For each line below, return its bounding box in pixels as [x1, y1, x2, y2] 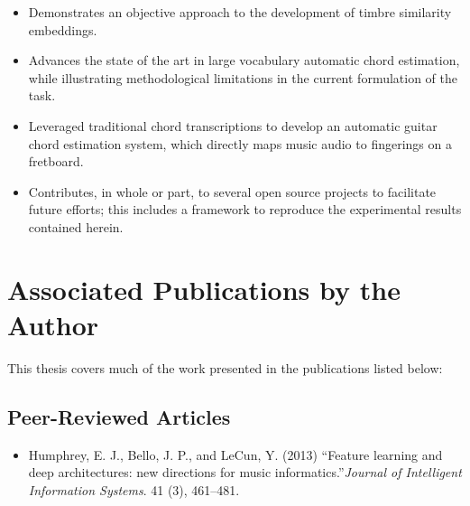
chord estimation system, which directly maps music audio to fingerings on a [28, 134, 452, 153]
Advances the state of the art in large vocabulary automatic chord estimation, [28, 51, 460, 70]
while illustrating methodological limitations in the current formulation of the [28, 68, 457, 87]
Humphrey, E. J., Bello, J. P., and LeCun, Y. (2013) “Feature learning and [28, 445, 443, 464]
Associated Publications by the [7, 270, 401, 307]
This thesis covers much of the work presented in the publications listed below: [7, 358, 443, 377]
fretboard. [28, 152, 84, 171]
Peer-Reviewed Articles [7, 402, 231, 430]
